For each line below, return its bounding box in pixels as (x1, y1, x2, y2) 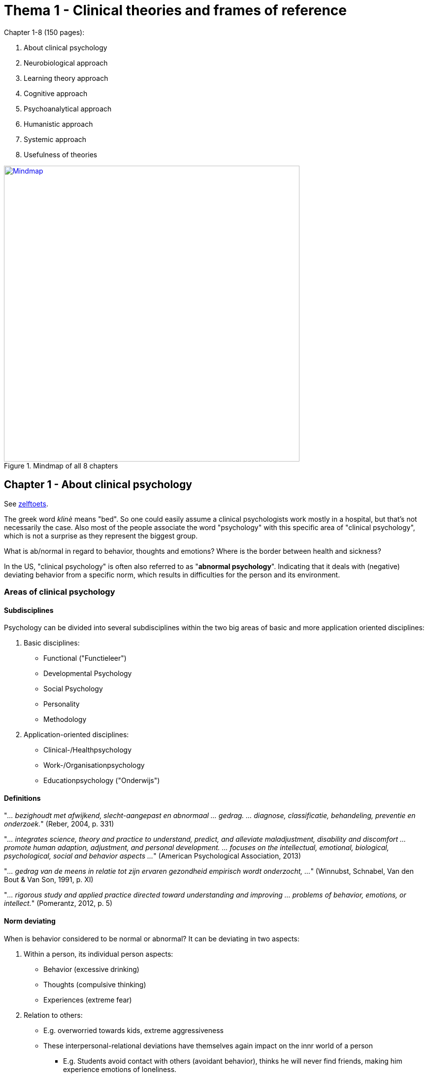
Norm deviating (4, 917, 56, 926)
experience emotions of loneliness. (63, 1065, 177, 1074)
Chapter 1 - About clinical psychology (4, 478, 192, 491)
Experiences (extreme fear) (43, 995, 132, 1004)
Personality (43, 700, 80, 709)
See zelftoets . (4, 499, 48, 508)
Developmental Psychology (43, 669, 132, 678)
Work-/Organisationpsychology (43, 761, 145, 770)
